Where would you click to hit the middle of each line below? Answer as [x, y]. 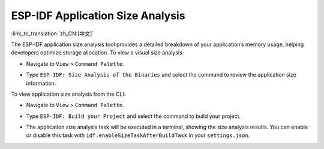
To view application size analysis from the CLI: [68, 94]
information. [41, 83]
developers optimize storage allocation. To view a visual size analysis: [97, 53]
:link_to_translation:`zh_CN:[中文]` [52, 34]
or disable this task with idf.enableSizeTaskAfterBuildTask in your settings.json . [138, 135]
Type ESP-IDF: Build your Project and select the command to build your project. [133, 116]
